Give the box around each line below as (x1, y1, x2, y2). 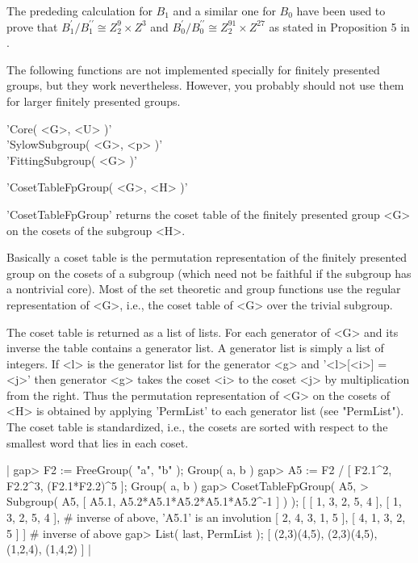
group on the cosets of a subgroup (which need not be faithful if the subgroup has (6, 264, 412, 281)
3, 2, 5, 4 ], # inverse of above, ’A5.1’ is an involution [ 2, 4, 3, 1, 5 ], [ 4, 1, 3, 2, (6, 509, 406, 526)
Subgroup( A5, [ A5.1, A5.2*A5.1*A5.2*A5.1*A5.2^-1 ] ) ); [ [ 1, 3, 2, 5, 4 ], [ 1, (6, 493, 402, 510)
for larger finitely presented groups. (6, 92, 181, 109)
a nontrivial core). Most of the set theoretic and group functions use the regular (6, 280, 401, 297)
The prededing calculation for (6, 2, 153, 19)
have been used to (296, 2, 386, 19)
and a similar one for (173, 2, 276, 19)
